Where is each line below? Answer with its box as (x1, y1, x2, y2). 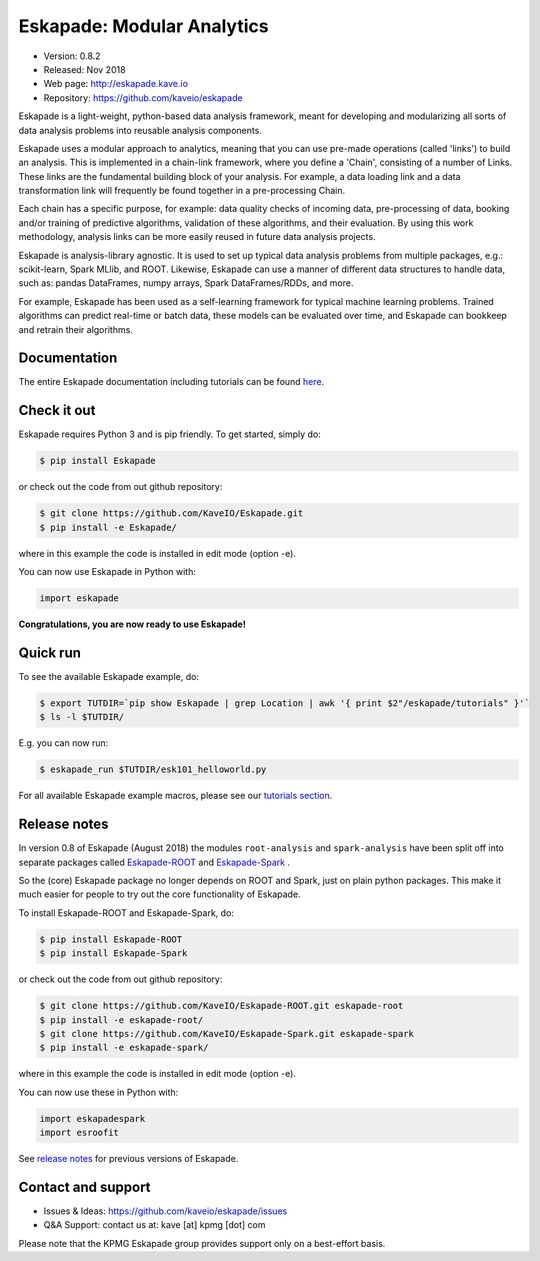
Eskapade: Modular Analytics (18, 15, 269, 37)
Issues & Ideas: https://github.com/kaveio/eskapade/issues (43, 1205, 288, 1217)
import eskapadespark (39, 1113, 146, 1124)
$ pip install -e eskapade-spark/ (39, 1042, 209, 1054)
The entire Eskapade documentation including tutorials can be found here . (18, 376, 325, 388)
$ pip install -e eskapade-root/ (39, 1014, 204, 1025)
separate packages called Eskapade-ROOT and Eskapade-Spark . (18, 856, 290, 868)
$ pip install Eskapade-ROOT (39, 933, 183, 945)
